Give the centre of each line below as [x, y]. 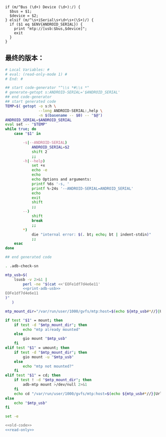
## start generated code [31, 102]
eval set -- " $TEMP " [26, 124]
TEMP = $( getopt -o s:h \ [31, 106]
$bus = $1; [21, 11]
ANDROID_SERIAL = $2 [50, 147]
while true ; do [21, 129]
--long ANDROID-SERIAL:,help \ [70, 111]
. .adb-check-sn [22, 266]
